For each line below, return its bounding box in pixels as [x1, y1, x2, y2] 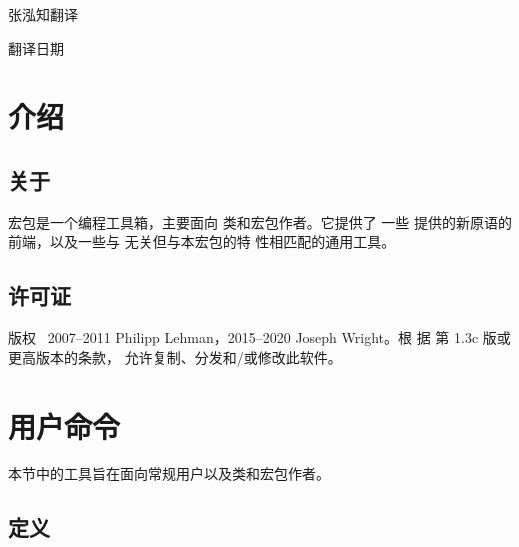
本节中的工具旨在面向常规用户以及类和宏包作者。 [8, 463, 330, 484]
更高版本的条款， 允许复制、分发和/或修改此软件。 [8, 346, 342, 367]
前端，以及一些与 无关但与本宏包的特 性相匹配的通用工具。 [8, 231, 396, 252]
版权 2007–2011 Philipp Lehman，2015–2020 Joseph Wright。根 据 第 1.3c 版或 [8, 327, 511, 348]
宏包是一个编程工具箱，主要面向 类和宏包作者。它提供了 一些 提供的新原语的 [8, 211, 512, 232]
